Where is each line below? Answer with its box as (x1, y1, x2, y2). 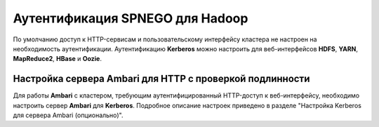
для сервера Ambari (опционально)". (13, 111, 124, 119)
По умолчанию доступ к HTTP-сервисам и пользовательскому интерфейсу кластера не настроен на (13, 35, 317, 44)
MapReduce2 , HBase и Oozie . (13, 55, 102, 63)
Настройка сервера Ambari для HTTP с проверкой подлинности (13, 73, 310, 85)
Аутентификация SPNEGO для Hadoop (13, 11, 248, 26)
